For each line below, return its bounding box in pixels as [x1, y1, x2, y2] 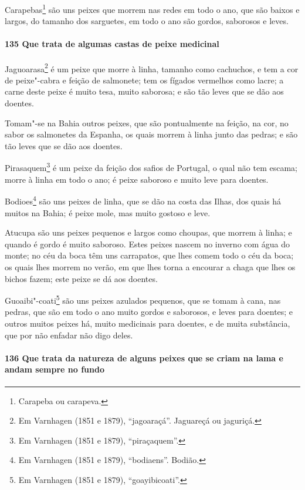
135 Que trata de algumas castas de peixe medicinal [5, 38, 219, 50]
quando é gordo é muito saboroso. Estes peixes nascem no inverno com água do [5, 237, 290, 250]
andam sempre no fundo [5, 363, 104, 375]
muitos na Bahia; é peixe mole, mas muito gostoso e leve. [5, 206, 211, 219]
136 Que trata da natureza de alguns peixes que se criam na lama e [5, 351, 283, 364]
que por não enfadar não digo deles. [5, 328, 133, 341]
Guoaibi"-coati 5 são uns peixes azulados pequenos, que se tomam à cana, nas [5, 293, 281, 306]
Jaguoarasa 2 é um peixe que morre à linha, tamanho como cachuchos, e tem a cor [5, 61, 299, 75]
